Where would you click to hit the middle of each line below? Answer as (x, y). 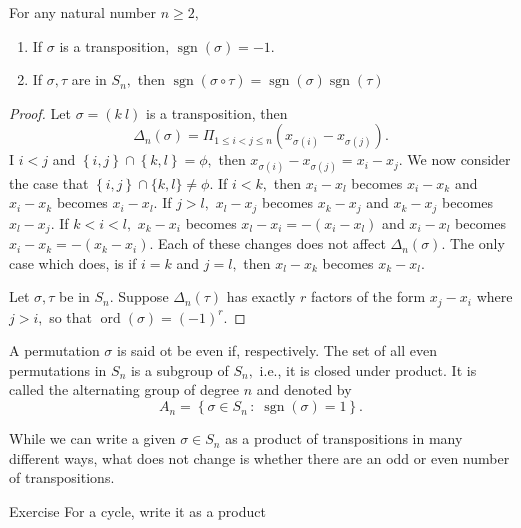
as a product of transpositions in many (344, 438)
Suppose (143, 296)
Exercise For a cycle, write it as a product (137, 510)
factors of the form (368, 296)
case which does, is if (73, 262)
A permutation (54, 350)
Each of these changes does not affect (272, 243)
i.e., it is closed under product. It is (368, 369)
